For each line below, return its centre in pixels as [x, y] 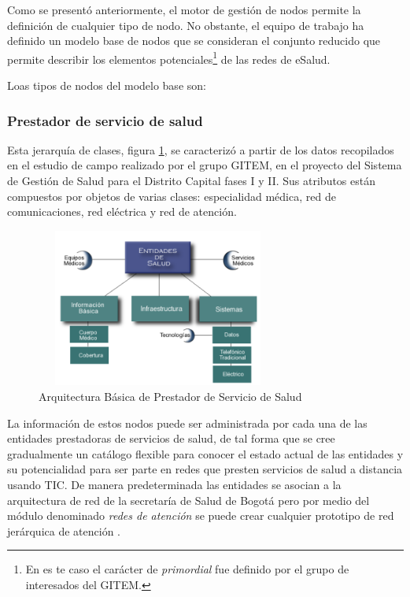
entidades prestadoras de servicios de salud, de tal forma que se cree [171, 438]
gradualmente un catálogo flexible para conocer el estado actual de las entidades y [205, 453]
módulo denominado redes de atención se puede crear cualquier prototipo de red [201, 515]
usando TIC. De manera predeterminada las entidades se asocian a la [174, 484]
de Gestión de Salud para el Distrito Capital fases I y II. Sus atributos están [192, 181]
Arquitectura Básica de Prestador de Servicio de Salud [170, 396]
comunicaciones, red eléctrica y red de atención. [122, 211]
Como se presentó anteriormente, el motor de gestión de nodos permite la [184, 9]
